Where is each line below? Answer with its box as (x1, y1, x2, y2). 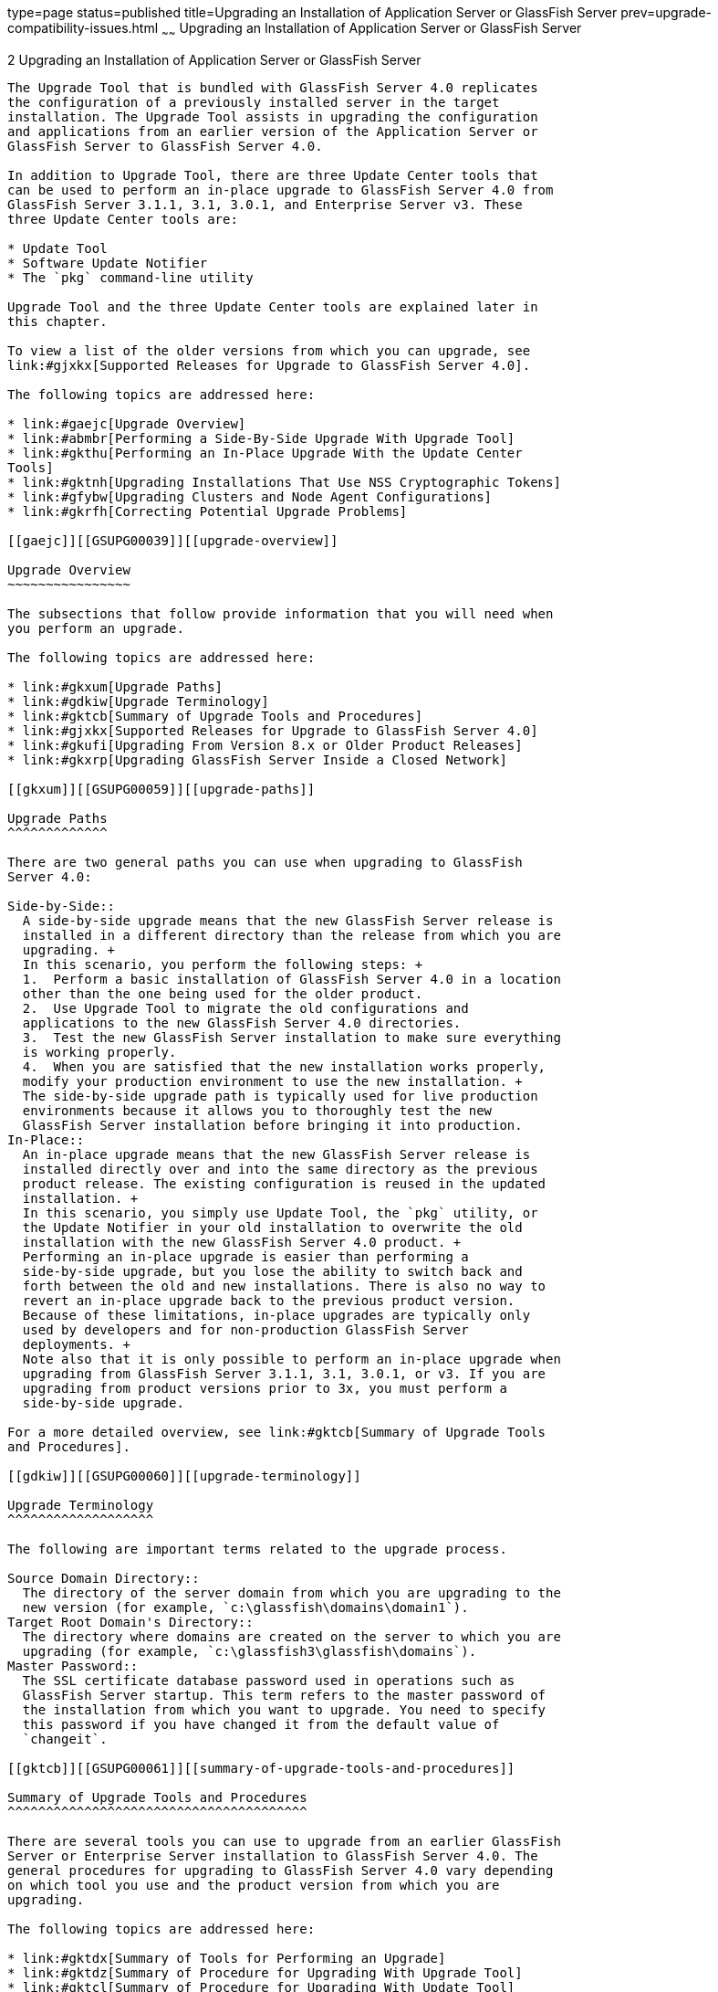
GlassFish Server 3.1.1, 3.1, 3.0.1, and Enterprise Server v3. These (7, 196, 523, 212)
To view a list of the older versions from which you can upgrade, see (7, 343, 531, 358)
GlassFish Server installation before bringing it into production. (22, 1117, 523, 1133)
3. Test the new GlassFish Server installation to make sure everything (22, 1029, 561, 1045)
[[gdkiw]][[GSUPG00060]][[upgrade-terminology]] (7, 1468, 361, 1483)
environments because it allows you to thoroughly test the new (22, 1102, 493, 1118)
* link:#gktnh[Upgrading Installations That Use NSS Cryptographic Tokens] (7, 474, 561, 490)
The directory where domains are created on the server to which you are (22, 1628, 561, 1644)
